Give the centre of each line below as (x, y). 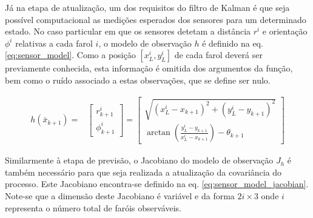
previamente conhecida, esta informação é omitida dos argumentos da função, (149, 68)
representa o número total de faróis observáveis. (93, 207)
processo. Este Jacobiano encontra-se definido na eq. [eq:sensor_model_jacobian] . (157, 184)
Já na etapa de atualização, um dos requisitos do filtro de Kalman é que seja (147, 7)
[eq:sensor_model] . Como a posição (70, 55)
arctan (158, 133)
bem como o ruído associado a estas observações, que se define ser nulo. (138, 80)
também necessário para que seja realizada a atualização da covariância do (143, 172)
